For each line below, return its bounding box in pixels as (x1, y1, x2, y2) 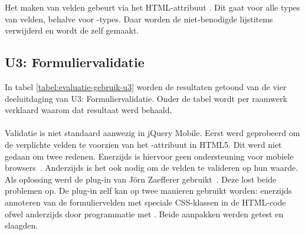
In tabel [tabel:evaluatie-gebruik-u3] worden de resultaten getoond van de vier (5, 80, 287, 92)
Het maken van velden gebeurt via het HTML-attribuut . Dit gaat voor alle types (5, 1, 300, 13)
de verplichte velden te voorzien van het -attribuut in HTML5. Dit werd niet (5, 138, 282, 150)
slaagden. (5, 219, 38, 231)
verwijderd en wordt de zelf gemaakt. (5, 24, 139, 37)
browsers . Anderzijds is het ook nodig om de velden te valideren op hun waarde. (5, 161, 299, 174)
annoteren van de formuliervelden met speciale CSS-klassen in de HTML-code (5, 196, 286, 208)
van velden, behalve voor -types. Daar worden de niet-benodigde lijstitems (5, 12, 273, 25)
